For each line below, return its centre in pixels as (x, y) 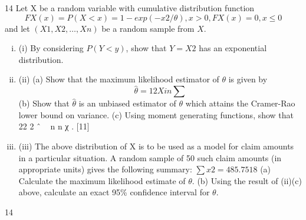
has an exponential (233, 48)
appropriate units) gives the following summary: (105, 169)
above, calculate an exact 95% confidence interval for (114, 192)
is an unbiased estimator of (127, 103)
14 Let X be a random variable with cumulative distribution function (130, 8)
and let (17, 28)
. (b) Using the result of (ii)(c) (247, 180)
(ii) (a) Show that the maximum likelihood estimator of (119, 79)
